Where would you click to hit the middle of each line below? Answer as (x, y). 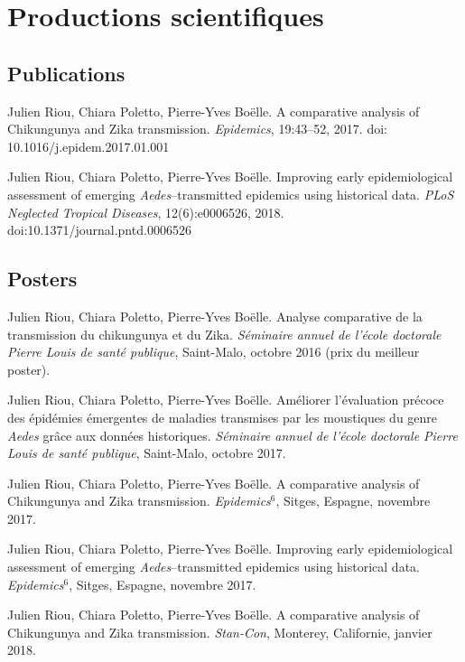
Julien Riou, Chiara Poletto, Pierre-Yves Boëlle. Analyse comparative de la (215, 316)
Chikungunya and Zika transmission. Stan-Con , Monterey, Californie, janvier (220, 632)
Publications (66, 73)
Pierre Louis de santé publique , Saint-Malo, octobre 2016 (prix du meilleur (214, 352)
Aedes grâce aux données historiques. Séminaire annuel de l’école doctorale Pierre (232, 435)
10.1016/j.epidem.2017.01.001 (88, 146)
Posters (42, 279)
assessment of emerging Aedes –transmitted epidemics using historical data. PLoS (231, 194)
